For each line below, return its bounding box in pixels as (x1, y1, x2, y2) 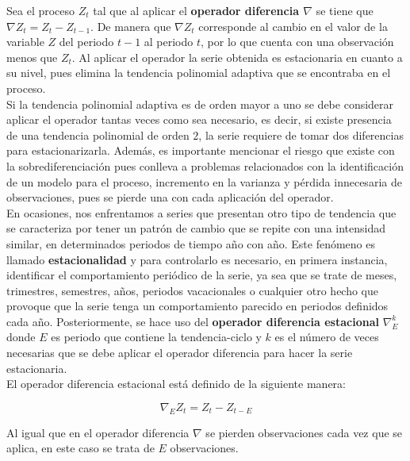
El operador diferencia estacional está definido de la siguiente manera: (6, 375, 346, 392)
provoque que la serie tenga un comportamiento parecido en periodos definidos (6, 298, 389, 314)
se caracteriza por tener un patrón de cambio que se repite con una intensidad (6, 220, 386, 236)
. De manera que (90, 17, 171, 34)
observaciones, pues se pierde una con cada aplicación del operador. (6, 189, 334, 206)
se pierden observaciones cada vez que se (205, 424, 403, 440)
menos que (6, 48, 58, 65)
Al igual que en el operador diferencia (6, 424, 190, 440)
